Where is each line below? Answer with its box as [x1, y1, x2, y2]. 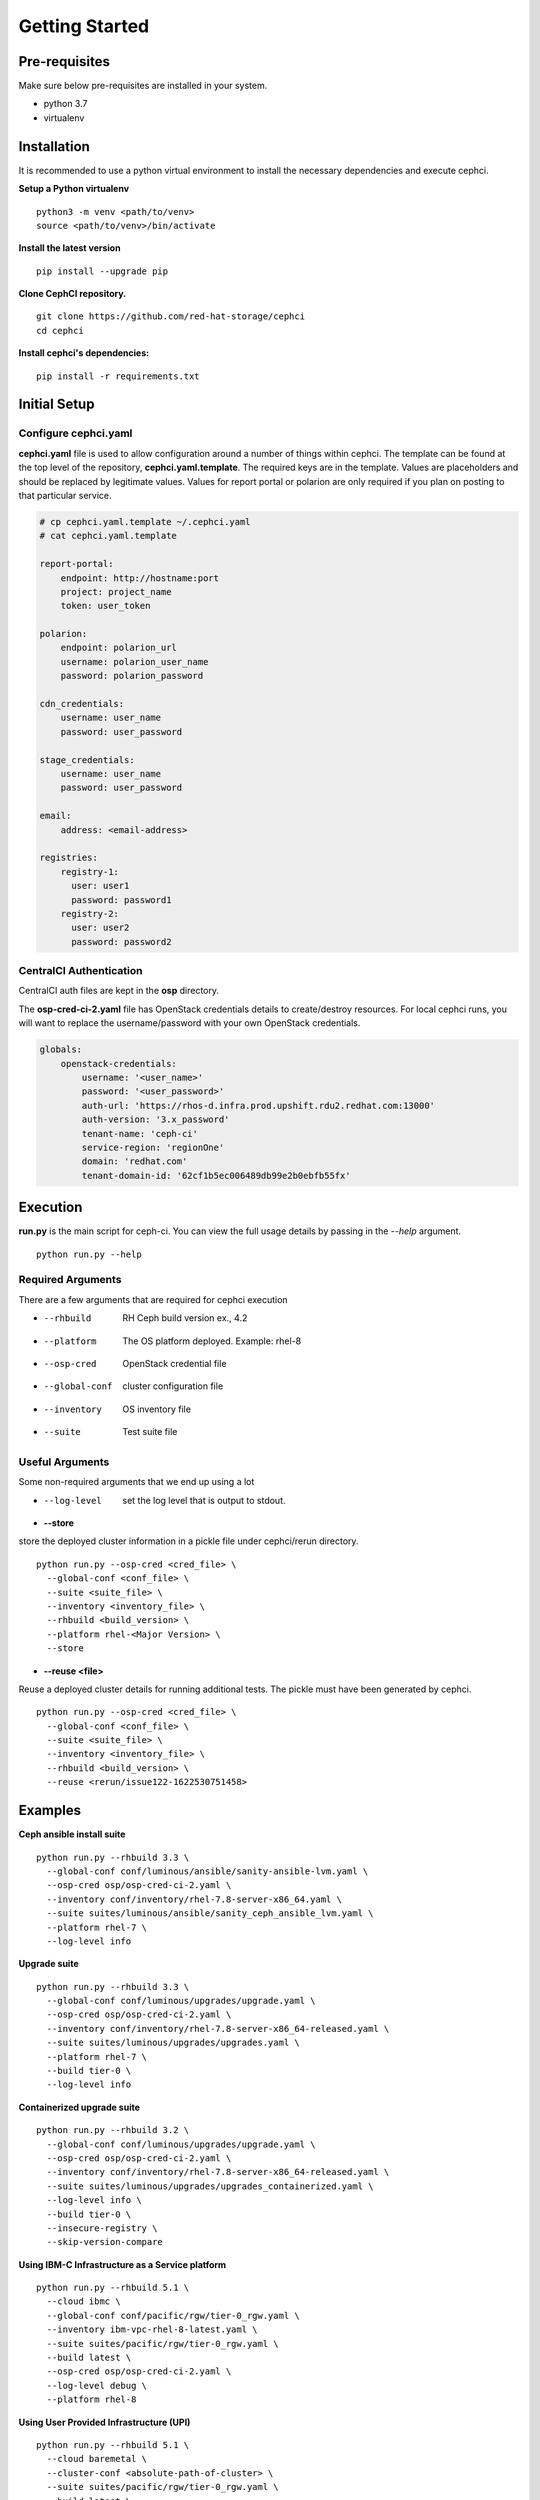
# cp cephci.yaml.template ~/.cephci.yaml [39, 516, 251, 527]
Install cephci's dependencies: [18, 347, 150, 359]
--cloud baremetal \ [46, 2453, 148, 2465]
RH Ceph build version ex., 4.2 [122, 1312, 248, 1324]
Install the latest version [18, 242, 121, 254]
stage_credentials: [39, 754, 135, 765]
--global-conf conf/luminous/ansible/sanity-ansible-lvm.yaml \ [46, 1865, 369, 1877]
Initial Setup [18, 396, 95, 413]
